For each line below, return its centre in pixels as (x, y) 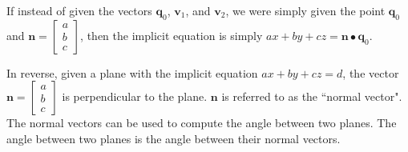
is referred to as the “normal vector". (312, 96)
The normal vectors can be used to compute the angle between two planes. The (202, 123)
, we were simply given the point (305, 10)
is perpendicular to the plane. (135, 96)
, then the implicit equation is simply (172, 35)
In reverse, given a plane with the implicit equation (132, 72)
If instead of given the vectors (79, 10)
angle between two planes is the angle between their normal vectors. (174, 138)
